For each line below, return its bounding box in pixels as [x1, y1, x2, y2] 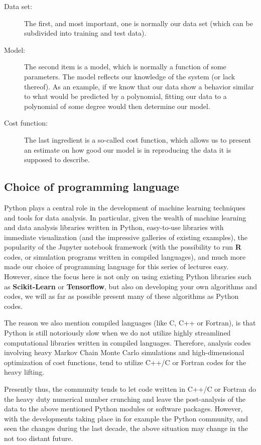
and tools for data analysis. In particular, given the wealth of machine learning [4, 212, 246, 222]
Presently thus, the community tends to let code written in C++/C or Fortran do [4, 384, 256, 394]
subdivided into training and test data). [24, 28, 147, 38]
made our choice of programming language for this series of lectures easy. [4, 261, 229, 272]
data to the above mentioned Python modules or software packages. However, [4, 403, 243, 414]
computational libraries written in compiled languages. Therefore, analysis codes [4, 337, 251, 348]
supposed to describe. [24, 154, 90, 165]
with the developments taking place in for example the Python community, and [4, 413, 248, 423]
